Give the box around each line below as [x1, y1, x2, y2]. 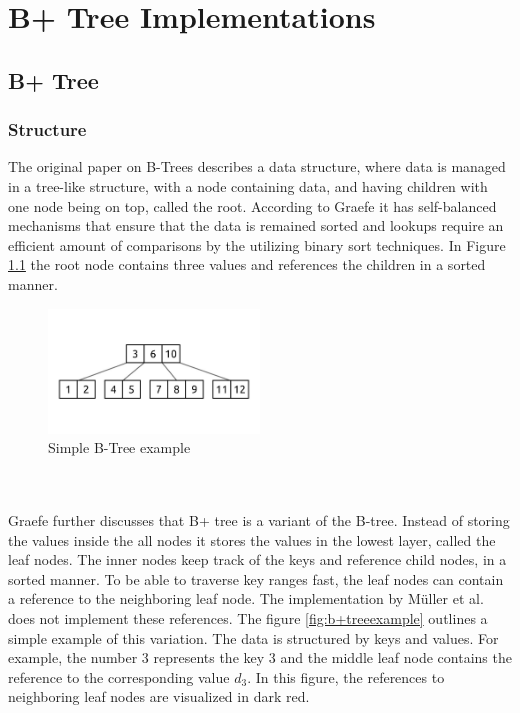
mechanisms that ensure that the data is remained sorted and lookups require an [8, 215, 504, 236]
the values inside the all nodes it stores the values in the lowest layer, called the [8, 529, 496, 550]
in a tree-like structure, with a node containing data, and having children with [8, 175, 488, 196]
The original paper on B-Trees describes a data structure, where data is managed [8, 156, 506, 177]
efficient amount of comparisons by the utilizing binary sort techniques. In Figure [8, 234, 506, 255]
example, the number [8, 647, 138, 668]
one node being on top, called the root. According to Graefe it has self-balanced [8, 195, 497, 216]
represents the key [153, 647, 265, 668]
